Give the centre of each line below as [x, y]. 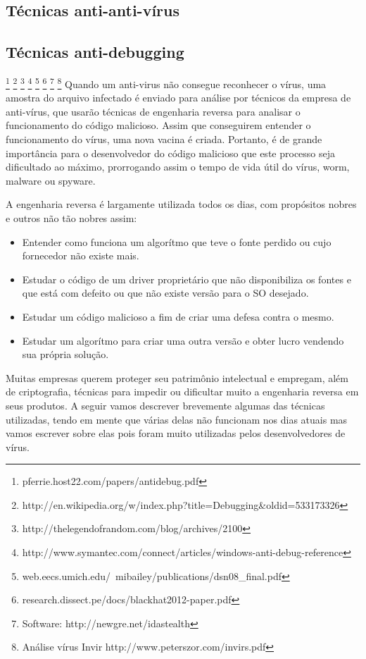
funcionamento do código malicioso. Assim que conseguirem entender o [158, 125]
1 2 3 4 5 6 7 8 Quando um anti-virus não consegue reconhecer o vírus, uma [166, 82]
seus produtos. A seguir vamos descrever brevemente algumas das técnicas [165, 405]
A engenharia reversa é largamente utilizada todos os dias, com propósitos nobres [181, 204]
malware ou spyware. [51, 180]
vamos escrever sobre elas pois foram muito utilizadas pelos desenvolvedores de [176, 433]
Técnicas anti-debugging [95, 52]
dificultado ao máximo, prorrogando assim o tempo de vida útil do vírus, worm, [178, 167]
